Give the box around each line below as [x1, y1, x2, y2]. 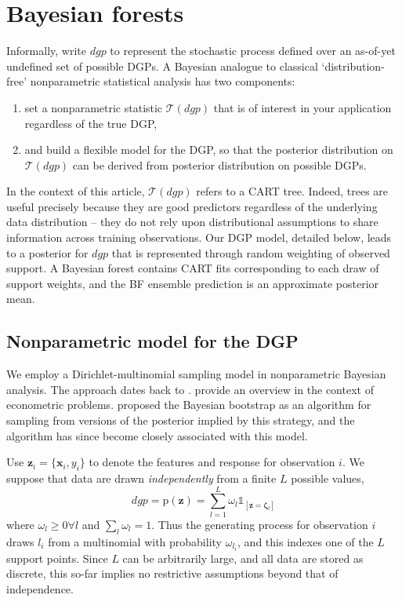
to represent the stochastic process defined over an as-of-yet [110, 42, 396, 59]
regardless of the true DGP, [24, 115, 158, 131]
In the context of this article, [6, 183, 145, 199]
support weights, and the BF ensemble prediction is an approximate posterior [6, 275, 379, 291]
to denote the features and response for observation [89, 454, 335, 470]
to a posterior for [6, 244, 89, 261]
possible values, [291, 470, 364, 486]
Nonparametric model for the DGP [6, 329, 299, 353]
